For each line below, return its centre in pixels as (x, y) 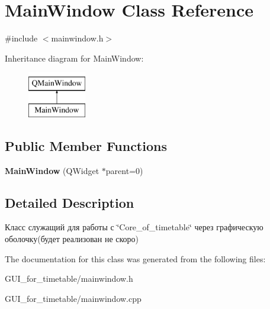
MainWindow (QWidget (52, 170)
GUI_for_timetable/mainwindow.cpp (73, 298)
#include (21, 38)
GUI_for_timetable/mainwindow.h (69, 279)
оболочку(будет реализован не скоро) (72, 239)
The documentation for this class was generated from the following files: (135, 258)
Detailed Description (70, 202)
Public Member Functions (86, 145)
